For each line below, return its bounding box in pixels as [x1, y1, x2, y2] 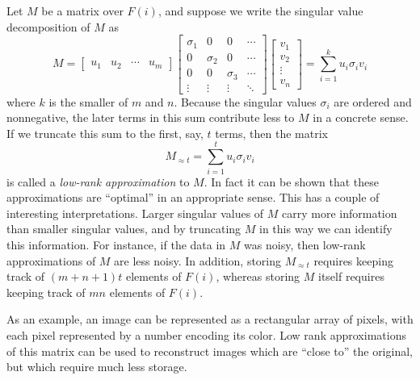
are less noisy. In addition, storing [114, 252, 282, 269]
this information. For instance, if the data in [6, 236, 226, 253]
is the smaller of [48, 93, 128, 110]
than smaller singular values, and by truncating [6, 220, 241, 237]
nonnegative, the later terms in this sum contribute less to [6, 109, 295, 126]
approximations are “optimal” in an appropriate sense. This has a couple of [6, 189, 380, 206]
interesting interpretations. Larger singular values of [6, 204, 264, 221]
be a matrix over [41, 2, 124, 19]
